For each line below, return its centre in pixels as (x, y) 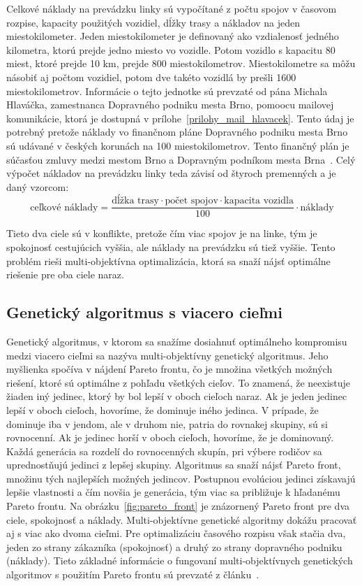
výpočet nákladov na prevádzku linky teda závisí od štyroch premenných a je (171, 173)
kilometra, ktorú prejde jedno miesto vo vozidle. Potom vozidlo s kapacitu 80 (171, 49)
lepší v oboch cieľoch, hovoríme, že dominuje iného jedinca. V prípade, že (163, 409)
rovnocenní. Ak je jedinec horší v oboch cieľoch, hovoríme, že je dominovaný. (170, 437)
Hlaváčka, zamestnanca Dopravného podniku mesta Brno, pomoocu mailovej (170, 105)
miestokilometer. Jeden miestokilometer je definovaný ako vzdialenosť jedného (173, 36)
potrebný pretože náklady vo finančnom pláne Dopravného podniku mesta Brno (177, 132)
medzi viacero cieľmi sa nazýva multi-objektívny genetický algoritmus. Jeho (167, 355)
